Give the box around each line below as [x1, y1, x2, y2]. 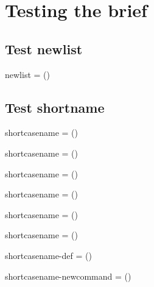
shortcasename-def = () [5, 249, 92, 261]
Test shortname [5, 97, 105, 116]
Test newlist [5, 39, 83, 58]
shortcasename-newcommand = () [5, 269, 131, 282]
